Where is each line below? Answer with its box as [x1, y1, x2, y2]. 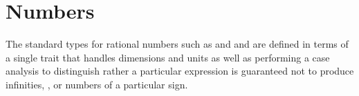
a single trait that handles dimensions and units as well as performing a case [6, 50, 330, 64]
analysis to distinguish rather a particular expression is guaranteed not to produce [6, 64, 354, 78]
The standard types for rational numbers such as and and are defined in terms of [6, 37, 349, 51]
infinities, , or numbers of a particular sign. [6, 77, 188, 91]
